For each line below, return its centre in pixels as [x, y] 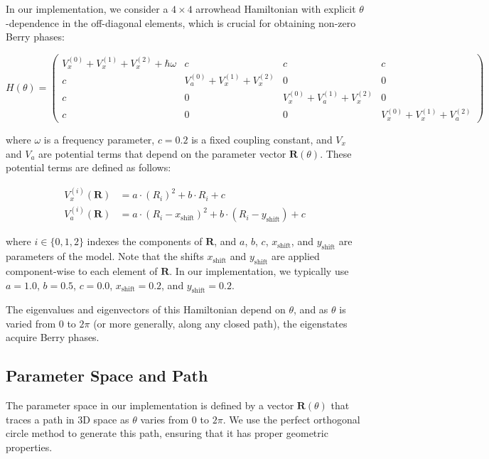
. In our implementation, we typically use [259, 270]
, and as [311, 309]
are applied [296, 256]
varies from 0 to [174, 419]
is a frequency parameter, [99, 139]
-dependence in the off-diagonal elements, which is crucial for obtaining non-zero [181, 22]
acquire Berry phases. [53, 337]
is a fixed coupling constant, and [262, 139]
